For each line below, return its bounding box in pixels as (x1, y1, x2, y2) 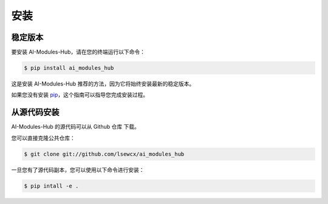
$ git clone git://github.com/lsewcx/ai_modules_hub (24, 151, 185, 157)
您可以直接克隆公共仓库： (11, 134, 75, 141)
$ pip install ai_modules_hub (24, 64, 114, 72)
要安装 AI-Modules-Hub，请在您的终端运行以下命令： (11, 49, 146, 56)
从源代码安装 (11, 107, 60, 118)
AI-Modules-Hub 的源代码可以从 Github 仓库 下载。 (11, 123, 140, 131)
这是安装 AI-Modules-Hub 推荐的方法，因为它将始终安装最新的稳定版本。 (11, 80, 195, 87)
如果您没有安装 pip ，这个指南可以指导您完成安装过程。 (11, 91, 149, 98)
